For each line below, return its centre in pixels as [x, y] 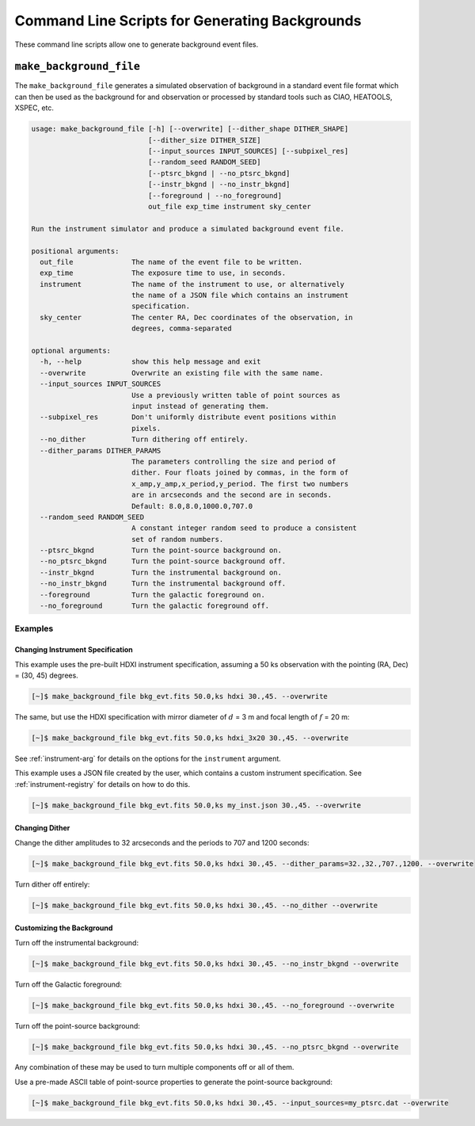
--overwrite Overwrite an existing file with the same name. [182, 373]
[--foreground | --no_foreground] [215, 195]
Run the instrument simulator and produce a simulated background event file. [188, 229]
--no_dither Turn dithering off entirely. [144, 439]
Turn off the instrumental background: [76, 942]
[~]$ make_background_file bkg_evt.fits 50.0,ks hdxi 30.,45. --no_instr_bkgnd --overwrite [215, 964]
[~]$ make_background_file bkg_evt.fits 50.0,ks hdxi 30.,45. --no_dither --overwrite [205, 905]
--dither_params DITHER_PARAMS [101, 450]
